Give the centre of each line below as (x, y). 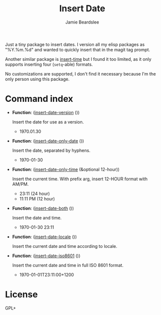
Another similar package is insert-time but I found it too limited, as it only (78, 59)
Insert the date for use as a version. (48, 122)
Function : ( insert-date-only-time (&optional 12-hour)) (66, 169)
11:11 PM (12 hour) (37, 198)
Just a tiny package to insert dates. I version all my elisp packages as (75, 44)
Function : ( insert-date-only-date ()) (48, 141)
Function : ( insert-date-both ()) (43, 208)
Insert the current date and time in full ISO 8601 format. (68, 265)
